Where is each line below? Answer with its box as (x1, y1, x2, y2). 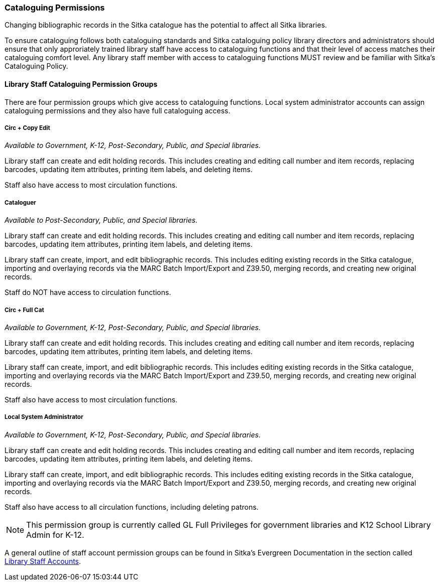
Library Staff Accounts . (5, 556, 81, 565)
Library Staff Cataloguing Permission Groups (5, 79, 158, 88)
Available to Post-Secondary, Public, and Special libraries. (5, 216, 198, 225)
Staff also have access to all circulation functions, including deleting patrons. (5, 502, 259, 511)
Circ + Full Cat (5, 306, 44, 314)
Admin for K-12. (26, 529, 84, 540)
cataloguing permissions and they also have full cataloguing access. (5, 106, 231, 115)
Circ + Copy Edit (5, 124, 50, 131)
